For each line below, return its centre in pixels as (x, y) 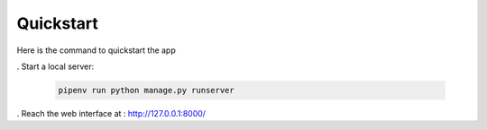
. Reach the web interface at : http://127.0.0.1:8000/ (111, 113)
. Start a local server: (55, 66)
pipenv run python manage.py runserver (146, 90)
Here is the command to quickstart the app (96, 50)
